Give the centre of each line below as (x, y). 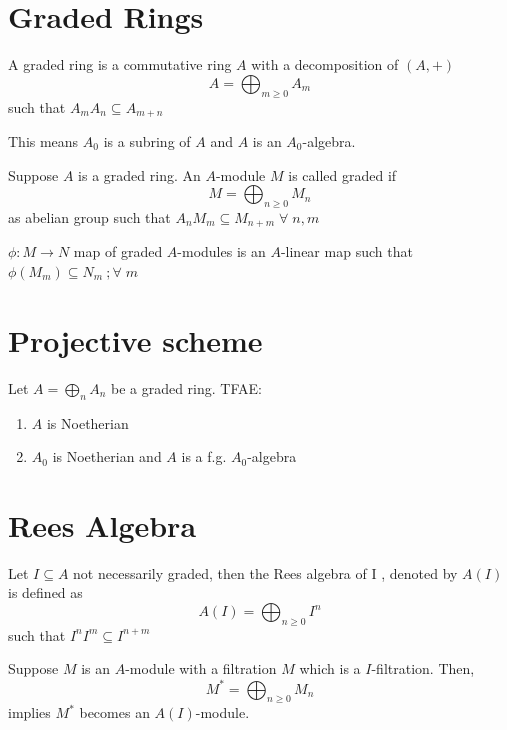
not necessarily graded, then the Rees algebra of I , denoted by (265, 572)
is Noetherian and (107, 456)
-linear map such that (346, 251)
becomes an (114, 712)
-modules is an (221, 251)
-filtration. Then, (423, 668)
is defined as (45, 592)
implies (29, 712)
